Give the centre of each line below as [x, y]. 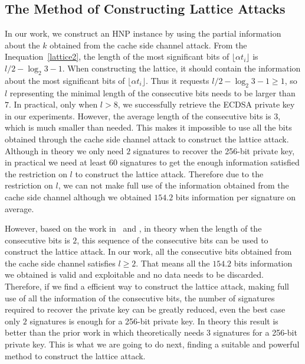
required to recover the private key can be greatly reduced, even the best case [145, 309]
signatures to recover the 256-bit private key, [214, 150]
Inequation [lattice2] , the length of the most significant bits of [117, 56]
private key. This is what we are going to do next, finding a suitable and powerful [152, 344]
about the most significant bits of [65, 80]
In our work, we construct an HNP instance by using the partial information [143, 33]
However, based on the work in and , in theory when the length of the [133, 228]
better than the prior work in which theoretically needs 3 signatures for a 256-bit [151, 332]
